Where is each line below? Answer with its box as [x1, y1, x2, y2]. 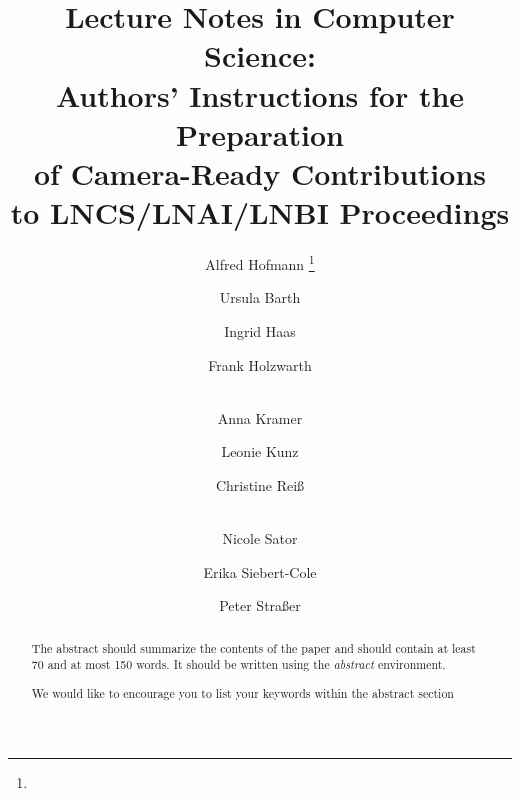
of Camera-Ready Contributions [33, 152, 486, 193]
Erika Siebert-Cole [203, 561, 317, 582]
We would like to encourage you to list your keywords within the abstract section [31, 684, 454, 701]
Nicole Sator [222, 528, 298, 549]
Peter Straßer [219, 595, 301, 616]
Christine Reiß [215, 474, 305, 495]
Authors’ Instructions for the [55, 74, 465, 115]
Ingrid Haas [224, 320, 296, 341]
